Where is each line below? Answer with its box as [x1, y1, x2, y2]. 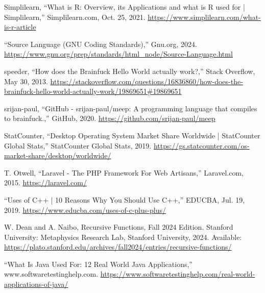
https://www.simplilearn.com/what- [148, 11, 261, 22]
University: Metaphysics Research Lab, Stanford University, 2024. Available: [4, 231, 242, 242]
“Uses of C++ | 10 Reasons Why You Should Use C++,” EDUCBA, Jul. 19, [4, 194, 245, 205]
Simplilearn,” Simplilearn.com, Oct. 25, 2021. [4, 11, 146, 22]
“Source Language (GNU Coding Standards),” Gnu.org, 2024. [4, 38, 197, 49]
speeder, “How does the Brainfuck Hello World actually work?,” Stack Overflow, [4, 65, 255, 76]
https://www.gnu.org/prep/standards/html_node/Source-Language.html [4, 48, 233, 59]
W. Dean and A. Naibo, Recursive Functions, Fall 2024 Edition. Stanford [4, 222, 233, 232]
